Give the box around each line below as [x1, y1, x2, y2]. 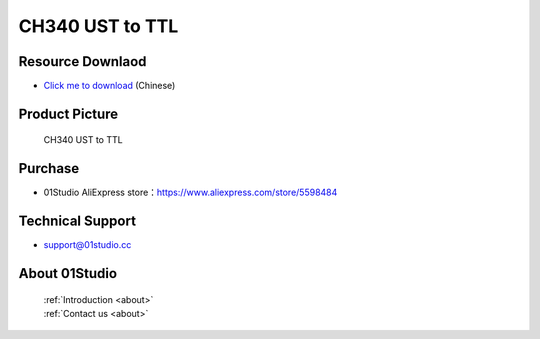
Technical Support [18, 213, 137, 230]
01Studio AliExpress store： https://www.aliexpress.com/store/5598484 [43, 186, 338, 199]
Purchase [18, 160, 80, 177]
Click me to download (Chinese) [43, 80, 176, 92]
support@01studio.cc [43, 239, 132, 251]
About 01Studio [18, 265, 118, 282]
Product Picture [18, 105, 119, 122]
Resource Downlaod [18, 53, 147, 70]
